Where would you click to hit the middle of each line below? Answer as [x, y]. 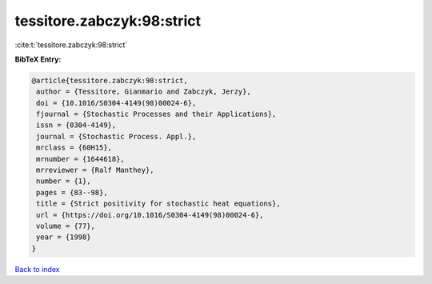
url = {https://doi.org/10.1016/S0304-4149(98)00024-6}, [150, 215]
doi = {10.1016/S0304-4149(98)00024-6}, [116, 103]
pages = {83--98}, [72, 192]
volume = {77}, [66, 226]
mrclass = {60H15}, [74, 148]
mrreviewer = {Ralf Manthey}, [96, 170]
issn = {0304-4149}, [76, 125]
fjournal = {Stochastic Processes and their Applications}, [156, 114]
